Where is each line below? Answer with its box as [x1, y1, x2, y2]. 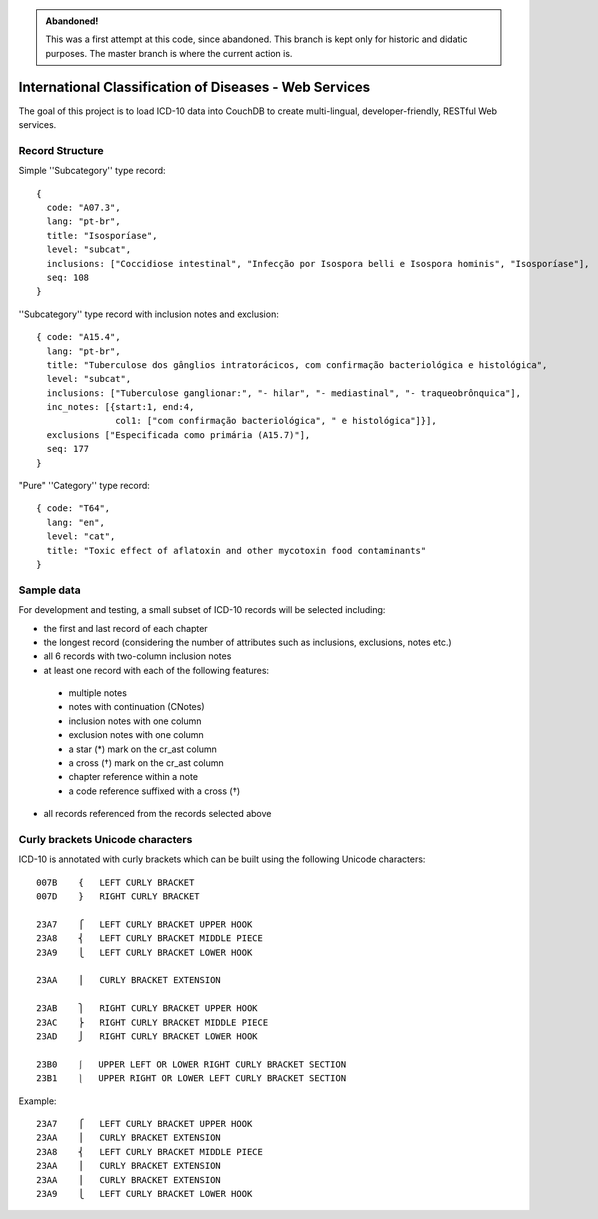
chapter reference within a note [68, 771, 199, 783]
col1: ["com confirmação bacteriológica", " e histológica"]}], [115, 415, 437, 427]
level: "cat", [46, 531, 116, 542]
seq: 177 [46, 443, 90, 455]
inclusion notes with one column [68, 715, 202, 727]
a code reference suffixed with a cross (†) [68, 785, 241, 797]
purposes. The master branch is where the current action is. [45, 47, 293, 59]
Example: [18, 1095, 57, 1107]
